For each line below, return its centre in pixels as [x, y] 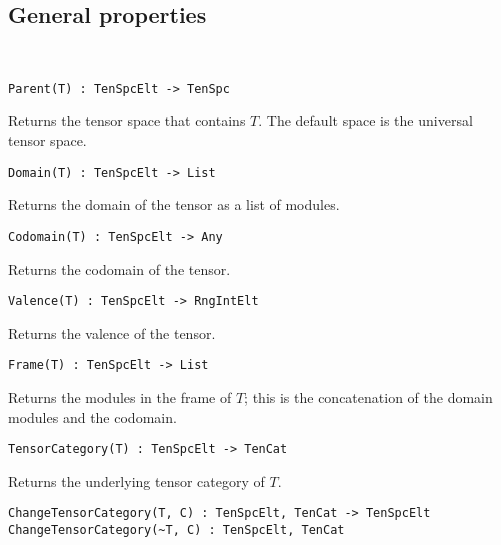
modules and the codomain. [92, 416]
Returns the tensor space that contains [127, 120]
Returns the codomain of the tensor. [119, 268]
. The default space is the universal [365, 120]
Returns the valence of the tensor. [112, 332]
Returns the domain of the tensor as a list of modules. [174, 204]
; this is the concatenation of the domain [368, 397]
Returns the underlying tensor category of [136, 480]
